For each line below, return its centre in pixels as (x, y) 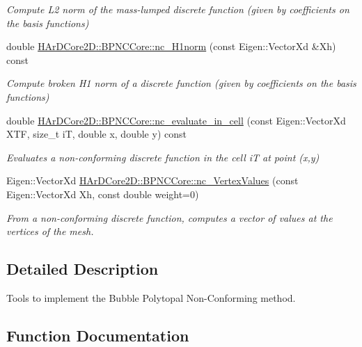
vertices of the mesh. (50, 231)
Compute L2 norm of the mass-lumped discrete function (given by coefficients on (178, 9)
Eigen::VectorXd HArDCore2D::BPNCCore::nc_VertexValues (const (152, 180)
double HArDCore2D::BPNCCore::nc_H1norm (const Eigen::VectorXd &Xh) (171, 46)
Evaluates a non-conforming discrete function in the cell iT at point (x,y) (163, 157)
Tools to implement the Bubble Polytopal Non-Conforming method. (151, 297)
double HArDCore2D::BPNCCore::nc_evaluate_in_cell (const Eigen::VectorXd (176, 120)
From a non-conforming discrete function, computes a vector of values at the (170, 217)
